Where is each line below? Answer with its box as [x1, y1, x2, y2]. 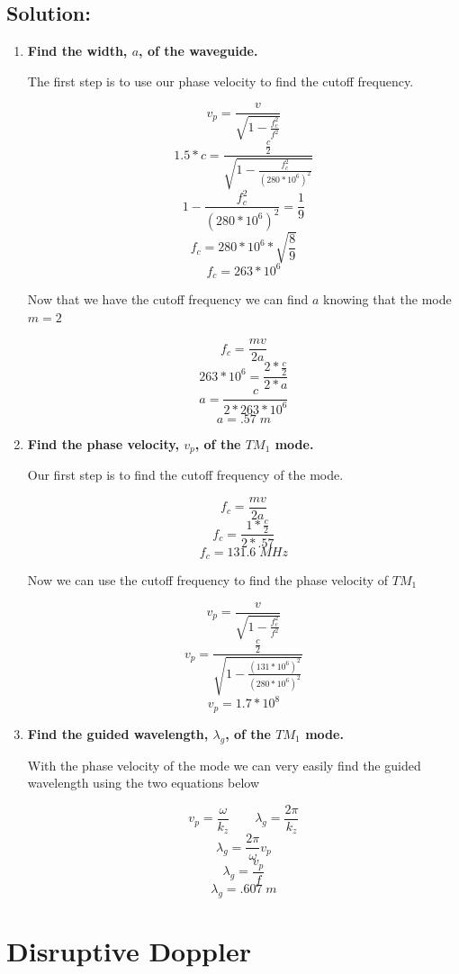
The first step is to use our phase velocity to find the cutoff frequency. [27, 71, 414, 90]
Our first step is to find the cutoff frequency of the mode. [27, 464, 344, 483]
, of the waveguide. [139, 41, 258, 60]
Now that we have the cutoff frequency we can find [27, 290, 309, 309]
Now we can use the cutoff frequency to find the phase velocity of [27, 570, 389, 589]
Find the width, [27, 41, 128, 60]
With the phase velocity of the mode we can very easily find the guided [27, 755, 421, 774]
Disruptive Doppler [6, 932, 251, 969]
